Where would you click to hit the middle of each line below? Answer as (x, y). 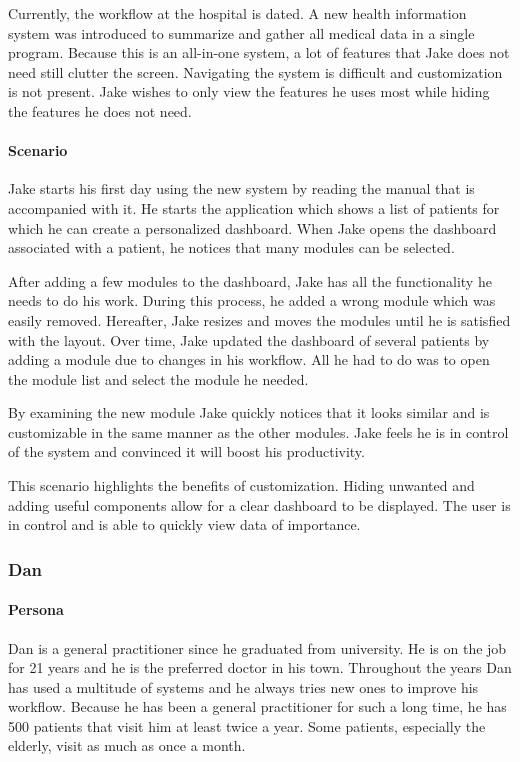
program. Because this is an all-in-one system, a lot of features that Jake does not (259, 52)
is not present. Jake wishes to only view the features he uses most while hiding (249, 91)
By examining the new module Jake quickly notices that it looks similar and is (249, 412)
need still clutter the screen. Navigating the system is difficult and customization (255, 71)
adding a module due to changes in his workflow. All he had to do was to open (249, 359)
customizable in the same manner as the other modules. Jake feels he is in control (258, 431)
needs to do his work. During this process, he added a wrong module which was (252, 300)
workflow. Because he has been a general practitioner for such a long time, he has (257, 706)
